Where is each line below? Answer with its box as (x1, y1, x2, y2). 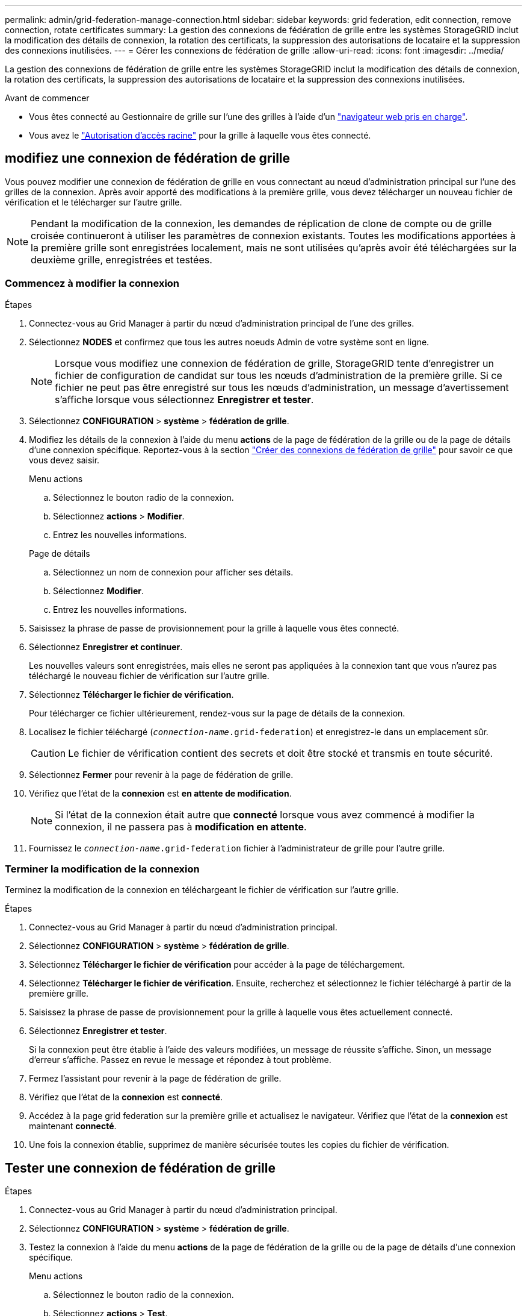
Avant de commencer (5, 93, 90, 103)
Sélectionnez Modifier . (53, 585, 144, 596)
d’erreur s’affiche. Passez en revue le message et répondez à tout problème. (29, 1054, 331, 1065)
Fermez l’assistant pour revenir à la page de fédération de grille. (29, 1073, 282, 1084)
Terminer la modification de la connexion (5, 862, 200, 875)
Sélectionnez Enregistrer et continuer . (29, 641, 183, 652)
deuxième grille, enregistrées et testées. (31, 253, 212, 266)
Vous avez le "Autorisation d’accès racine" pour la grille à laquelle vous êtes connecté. (29, 130, 371, 140)
